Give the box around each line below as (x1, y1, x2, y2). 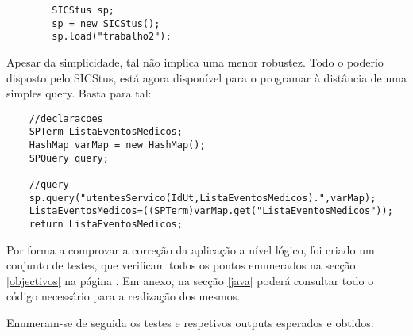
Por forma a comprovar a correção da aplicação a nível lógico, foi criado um (6, 241, 375, 258)
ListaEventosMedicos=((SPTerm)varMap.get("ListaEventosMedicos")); (29, 205, 393, 217)
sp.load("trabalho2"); (52, 31, 172, 43)
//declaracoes (29, 113, 103, 124)
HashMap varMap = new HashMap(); (29, 139, 206, 151)
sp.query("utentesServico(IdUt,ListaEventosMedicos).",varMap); (29, 192, 376, 204)
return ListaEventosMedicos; (29, 219, 183, 230)
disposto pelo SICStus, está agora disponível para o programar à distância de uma (6, 69, 407, 86)
